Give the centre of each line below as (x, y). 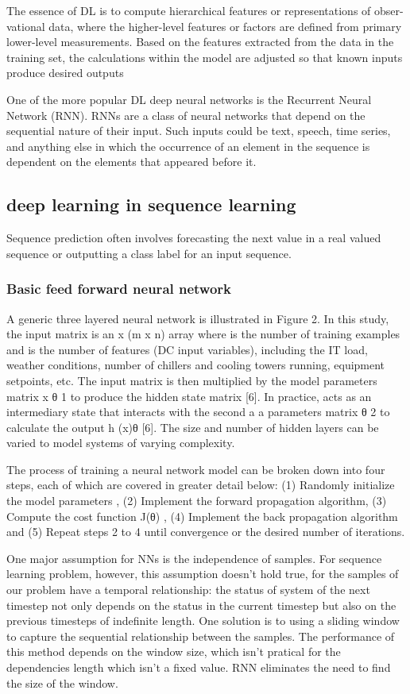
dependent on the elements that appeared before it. (132, 162)
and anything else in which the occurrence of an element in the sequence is (188, 146)
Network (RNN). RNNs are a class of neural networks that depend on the (186, 115)
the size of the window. (62, 682)
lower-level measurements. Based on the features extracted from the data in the (200, 42)
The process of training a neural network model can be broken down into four (196, 469)
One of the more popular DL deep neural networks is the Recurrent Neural (189, 99)
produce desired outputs (65, 73)
